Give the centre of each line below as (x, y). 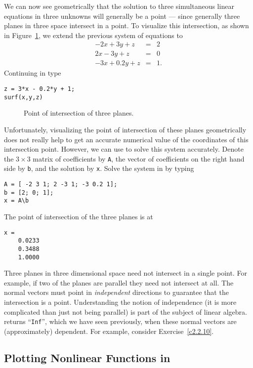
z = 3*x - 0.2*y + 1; (40, 89)
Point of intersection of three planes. (79, 113)
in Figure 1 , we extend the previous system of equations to (93, 35)
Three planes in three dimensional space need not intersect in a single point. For (126, 273)
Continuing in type (33, 73)
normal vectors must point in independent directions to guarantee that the (116, 292)
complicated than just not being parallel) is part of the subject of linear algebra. (126, 311)
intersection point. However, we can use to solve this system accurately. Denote (124, 149)
